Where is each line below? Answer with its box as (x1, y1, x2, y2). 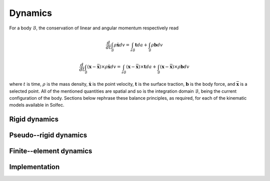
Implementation (9, 163, 60, 172)
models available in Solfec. (9, 102, 64, 108)
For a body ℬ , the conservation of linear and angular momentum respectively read (9, 25, 179, 31)
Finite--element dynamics (9, 147, 92, 156)
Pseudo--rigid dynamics (9, 131, 87, 140)
